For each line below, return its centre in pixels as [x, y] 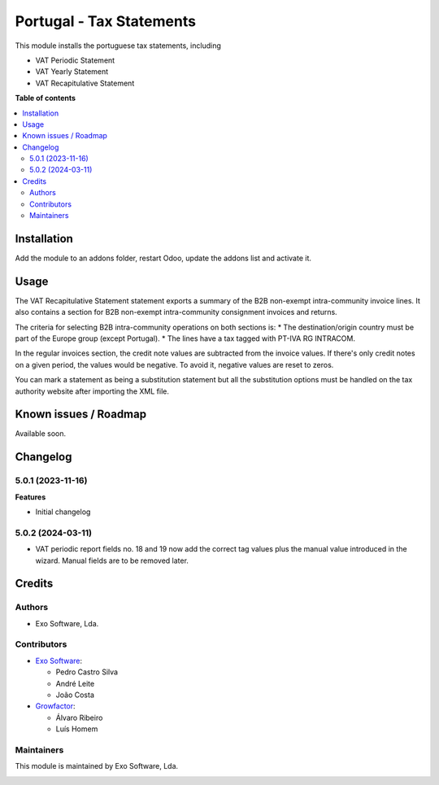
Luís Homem [77, 729]
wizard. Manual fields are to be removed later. [112, 560]
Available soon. [41, 434]
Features [30, 497]
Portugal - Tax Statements [106, 21]
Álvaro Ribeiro [79, 717]
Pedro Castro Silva [87, 672]
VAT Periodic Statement [75, 60]
